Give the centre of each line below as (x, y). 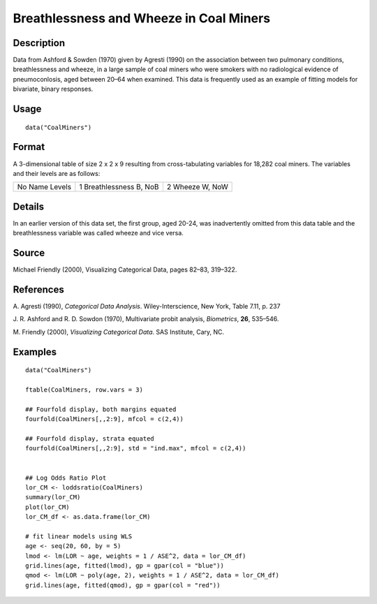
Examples (35, 352)
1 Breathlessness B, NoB (119, 187)
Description (39, 43)
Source (29, 253)
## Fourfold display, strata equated (90, 439)
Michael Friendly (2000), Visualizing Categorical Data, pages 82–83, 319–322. (125, 270)
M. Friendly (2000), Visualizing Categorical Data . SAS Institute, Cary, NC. (119, 332)
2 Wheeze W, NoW (197, 187)
